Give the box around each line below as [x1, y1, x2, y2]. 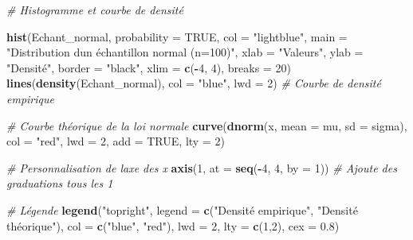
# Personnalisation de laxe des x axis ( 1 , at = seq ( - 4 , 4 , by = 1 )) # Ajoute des [6, 159, 397, 176]
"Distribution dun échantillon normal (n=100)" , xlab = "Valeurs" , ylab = [6, 44, 364, 60]
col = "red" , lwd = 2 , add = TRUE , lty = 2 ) [6, 133, 225, 149]
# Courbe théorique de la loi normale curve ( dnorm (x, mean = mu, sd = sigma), [6, 117, 407, 134]
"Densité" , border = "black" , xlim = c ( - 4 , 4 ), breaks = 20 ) [6, 59, 291, 75]
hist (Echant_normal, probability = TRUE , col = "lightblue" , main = [6, 28, 348, 45]
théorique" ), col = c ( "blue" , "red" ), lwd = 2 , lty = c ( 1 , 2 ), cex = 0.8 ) [6, 217, 340, 234]
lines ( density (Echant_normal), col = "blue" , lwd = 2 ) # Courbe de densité [6, 75, 381, 91]
